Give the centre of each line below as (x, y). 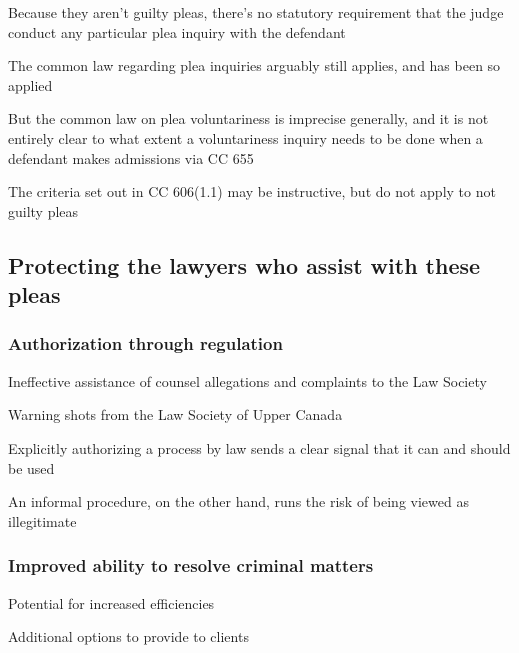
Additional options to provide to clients (128, 636)
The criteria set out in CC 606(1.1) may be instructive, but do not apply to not (252, 191)
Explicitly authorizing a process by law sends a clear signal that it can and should (259, 447)
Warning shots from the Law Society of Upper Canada (175, 414)
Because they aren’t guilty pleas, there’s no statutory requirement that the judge (256, 12)
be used (31, 467)
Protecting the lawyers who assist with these (244, 264)
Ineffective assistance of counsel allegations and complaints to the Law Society (247, 380)
